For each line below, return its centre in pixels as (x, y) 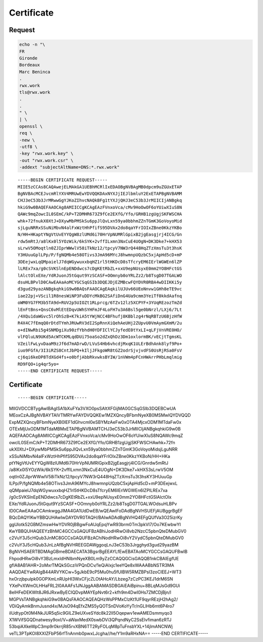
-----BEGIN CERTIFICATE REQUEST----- (63, 180)
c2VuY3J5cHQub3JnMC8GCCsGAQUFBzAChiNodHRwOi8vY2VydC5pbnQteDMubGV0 (96, 538)
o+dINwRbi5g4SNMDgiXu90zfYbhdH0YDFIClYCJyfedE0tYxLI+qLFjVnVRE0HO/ (100, 330)
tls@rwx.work (35, 92)
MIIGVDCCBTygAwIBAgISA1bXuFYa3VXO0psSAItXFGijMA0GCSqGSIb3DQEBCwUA (93, 408)
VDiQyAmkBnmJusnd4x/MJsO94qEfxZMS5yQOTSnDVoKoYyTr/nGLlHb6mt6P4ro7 (92, 606)
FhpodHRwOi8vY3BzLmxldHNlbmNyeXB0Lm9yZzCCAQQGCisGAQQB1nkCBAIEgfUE (94, 558)
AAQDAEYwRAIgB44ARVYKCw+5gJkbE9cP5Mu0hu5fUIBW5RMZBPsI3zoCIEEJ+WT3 (95, 572)
